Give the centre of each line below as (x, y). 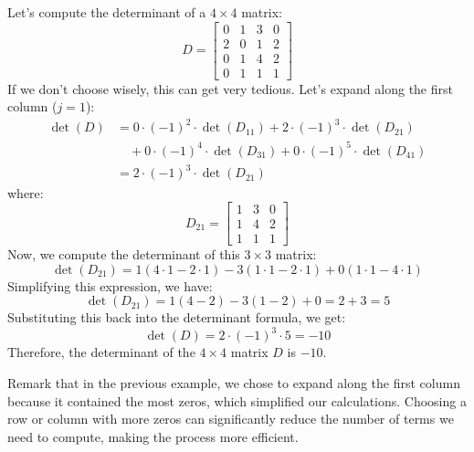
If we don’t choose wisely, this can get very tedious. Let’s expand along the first (230, 88)
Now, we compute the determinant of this (124, 254)
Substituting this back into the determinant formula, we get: (177, 317)
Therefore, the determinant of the (101, 352)
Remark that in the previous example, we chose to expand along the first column (234, 383)
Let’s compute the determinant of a (107, 12)
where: (26, 192)
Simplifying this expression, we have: (110, 285)
